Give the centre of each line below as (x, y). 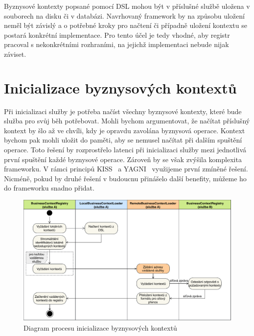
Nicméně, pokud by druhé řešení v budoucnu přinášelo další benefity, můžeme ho (125, 178)
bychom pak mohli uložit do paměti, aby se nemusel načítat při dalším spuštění (123, 140)
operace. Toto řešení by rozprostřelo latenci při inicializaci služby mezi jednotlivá (125, 150)
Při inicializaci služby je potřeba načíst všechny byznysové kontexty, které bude (123, 111)
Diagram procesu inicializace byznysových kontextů (100, 327)
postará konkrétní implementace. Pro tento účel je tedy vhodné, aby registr (117, 35)
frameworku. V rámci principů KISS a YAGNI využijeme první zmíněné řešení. (126, 169)
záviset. (15, 54)
